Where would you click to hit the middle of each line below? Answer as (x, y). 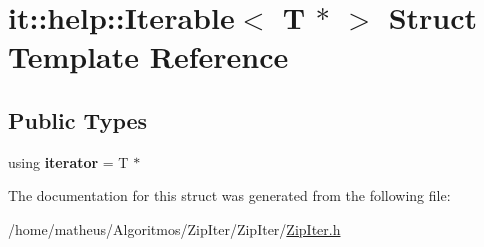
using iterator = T (68, 161)
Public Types (78, 119)
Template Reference (148, 56)
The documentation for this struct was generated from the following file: (229, 195)
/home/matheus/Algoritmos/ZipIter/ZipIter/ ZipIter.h (174, 228)
